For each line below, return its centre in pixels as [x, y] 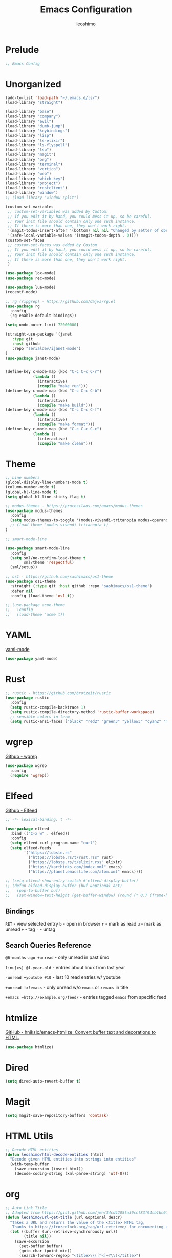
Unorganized [33, 84]
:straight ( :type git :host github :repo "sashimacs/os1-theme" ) [81, 586]
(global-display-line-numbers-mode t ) [47, 483]
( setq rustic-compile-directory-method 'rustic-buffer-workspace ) [82, 712]
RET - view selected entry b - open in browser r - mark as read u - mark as [83, 923]
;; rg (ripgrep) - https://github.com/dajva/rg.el [60, 301]
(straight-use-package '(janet [39, 335]
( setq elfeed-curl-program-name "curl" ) [53, 843]
